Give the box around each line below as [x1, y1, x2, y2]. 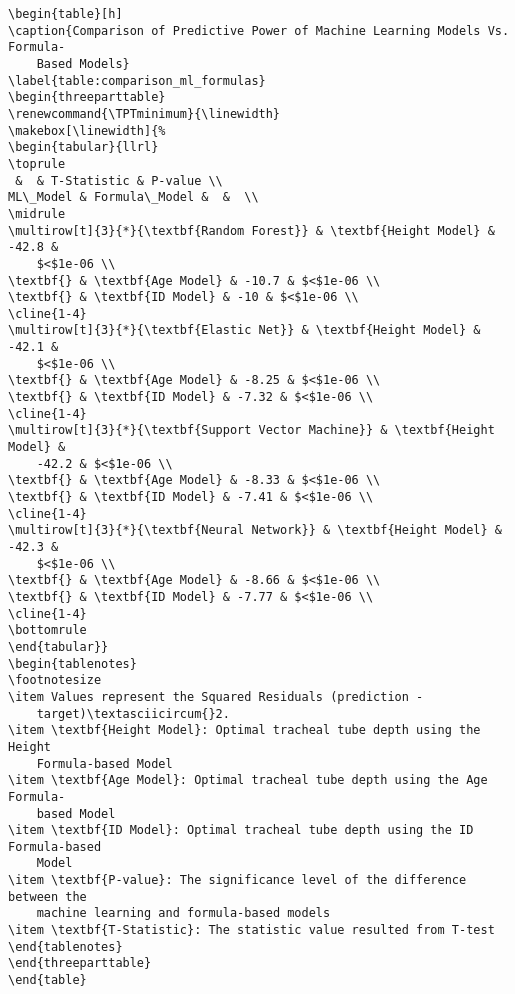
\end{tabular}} [8, 639, 109, 654]
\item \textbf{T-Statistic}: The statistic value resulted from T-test [8, 923, 495, 938]
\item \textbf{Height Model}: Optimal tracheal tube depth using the [8, 723, 481, 738]
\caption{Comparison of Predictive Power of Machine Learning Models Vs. [8, 23, 510, 38]
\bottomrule [8, 623, 87, 638]
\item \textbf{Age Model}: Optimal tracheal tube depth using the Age [8, 773, 488, 788]
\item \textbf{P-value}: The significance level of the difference [8, 873, 467, 888]
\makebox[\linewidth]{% [8, 123, 166, 138]
